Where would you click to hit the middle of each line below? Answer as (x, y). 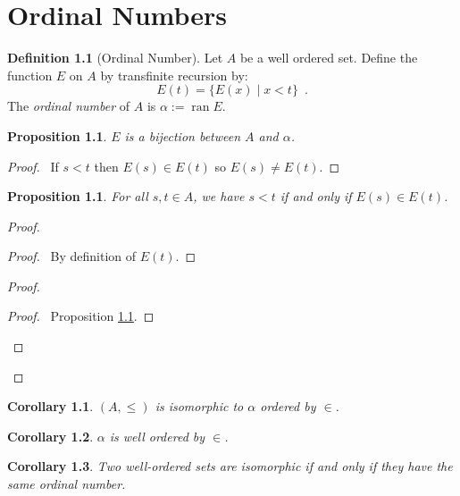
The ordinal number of (69, 106)
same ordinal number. (67, 484)
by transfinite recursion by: (174, 75)
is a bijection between (183, 135)
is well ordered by (157, 436)
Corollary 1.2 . (50, 436)
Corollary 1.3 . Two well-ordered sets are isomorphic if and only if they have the (230, 466)
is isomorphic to (199, 406)
